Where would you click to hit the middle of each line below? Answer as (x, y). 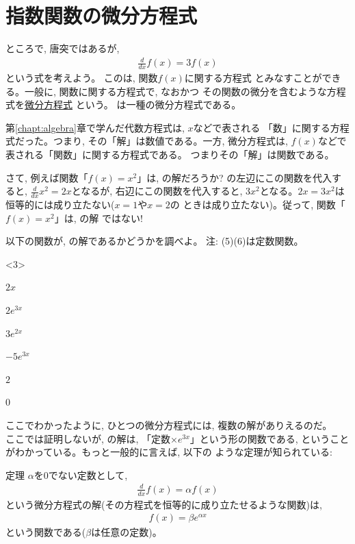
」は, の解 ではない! (98, 218)
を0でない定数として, (81, 474)
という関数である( (46, 532)
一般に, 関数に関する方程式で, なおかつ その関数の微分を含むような (175, 91)
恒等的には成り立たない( (60, 205)
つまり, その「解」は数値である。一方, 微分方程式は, (170, 141)
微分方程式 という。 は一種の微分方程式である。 (133, 104)
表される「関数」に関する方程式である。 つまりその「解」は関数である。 (170, 154)
